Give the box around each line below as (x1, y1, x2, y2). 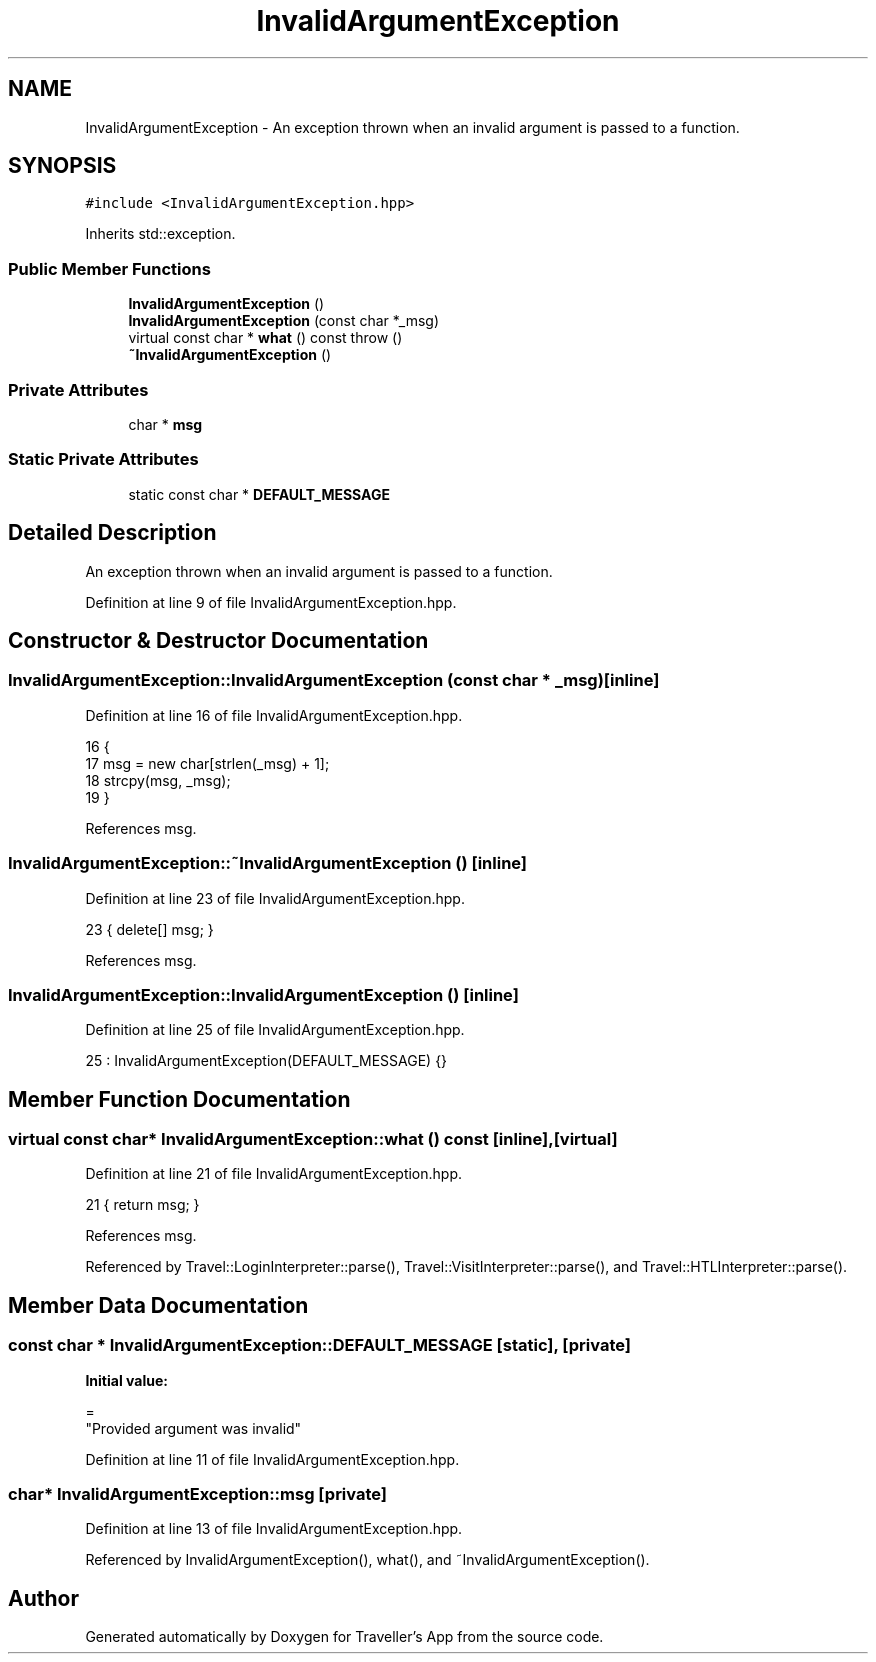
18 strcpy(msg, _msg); (85, 771, 231, 789)
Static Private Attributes (8, 449, 199, 470)
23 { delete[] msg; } (85, 920, 214, 938)
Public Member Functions (8, 258, 211, 279)
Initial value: (85, 1371, 168, 1389)
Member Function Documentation (8, 1086, 351, 1112)
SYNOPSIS (8, 153, 117, 179)
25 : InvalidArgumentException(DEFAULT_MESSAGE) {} (85, 1052, 448, 1070)
